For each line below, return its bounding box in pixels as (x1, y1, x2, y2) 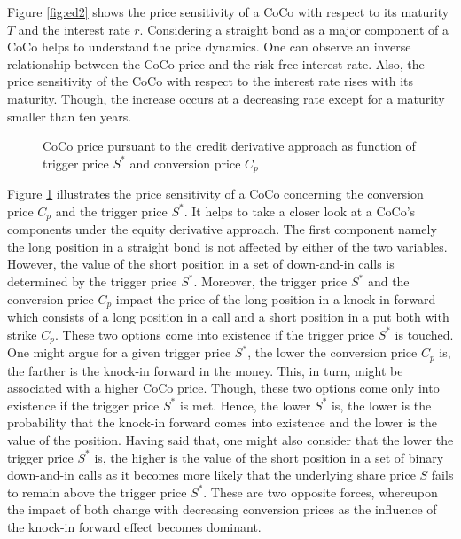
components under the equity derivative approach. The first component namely (7, 220, 437, 238)
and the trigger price (55, 201, 168, 220)
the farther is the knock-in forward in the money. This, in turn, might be (7, 361, 403, 379)
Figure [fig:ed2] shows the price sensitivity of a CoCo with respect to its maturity (7, 3, 449, 20)
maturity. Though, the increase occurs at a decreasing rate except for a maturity (7, 89, 445, 107)
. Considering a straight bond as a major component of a (139, 20, 449, 38)
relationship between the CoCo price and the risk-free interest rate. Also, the (7, 54, 425, 73)
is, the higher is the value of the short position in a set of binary (94, 448, 444, 466)
